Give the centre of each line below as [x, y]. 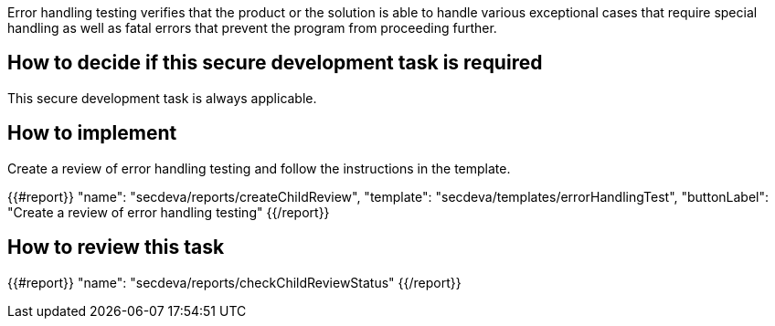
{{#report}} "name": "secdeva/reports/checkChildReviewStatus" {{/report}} [234, 282]
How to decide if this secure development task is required [275, 63]
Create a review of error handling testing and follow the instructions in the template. [259, 168]
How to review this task [116, 247]
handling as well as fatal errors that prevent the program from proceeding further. [252, 28]
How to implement [92, 133]
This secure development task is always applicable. [162, 98]
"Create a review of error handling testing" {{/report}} [169, 212]
